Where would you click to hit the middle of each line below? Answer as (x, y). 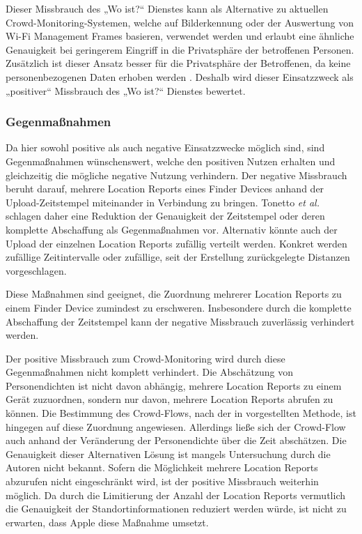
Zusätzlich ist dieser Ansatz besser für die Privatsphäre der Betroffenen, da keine (178, 63)
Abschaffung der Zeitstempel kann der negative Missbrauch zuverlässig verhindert (180, 321)
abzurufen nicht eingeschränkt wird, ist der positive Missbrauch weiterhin (162, 481)
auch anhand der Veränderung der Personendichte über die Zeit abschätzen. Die (176, 440)
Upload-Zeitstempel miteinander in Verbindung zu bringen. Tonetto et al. (163, 202)
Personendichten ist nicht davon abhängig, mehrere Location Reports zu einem (174, 385)
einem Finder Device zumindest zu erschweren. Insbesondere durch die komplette (179, 307)
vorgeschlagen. (36, 270)
